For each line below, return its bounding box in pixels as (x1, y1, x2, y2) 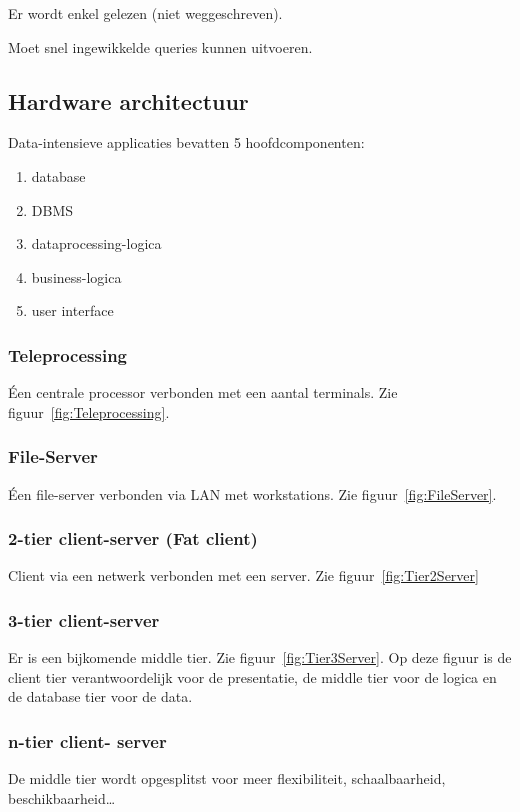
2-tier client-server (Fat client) (8, 526, 258, 551)
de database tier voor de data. (8, 686, 193, 707)
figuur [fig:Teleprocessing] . (8, 401, 170, 422)
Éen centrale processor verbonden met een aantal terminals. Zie (8, 382, 398, 403)
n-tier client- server (8, 728, 167, 753)
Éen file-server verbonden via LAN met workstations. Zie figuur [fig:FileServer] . (8, 483, 497, 504)
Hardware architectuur (8, 85, 249, 116)
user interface (31, 300, 114, 321)
